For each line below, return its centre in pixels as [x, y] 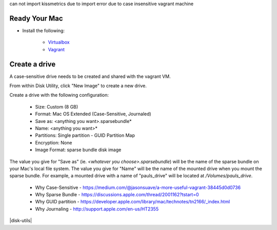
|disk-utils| [21, 221]
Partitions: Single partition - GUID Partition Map [85, 135]
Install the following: [44, 30]
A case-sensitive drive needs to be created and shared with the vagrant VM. [90, 76]
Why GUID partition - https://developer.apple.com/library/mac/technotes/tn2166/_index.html [133, 202]
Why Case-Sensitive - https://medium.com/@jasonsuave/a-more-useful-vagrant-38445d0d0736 [138, 187]
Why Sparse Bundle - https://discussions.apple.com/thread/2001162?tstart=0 [117, 195]
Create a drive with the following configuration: [59, 95]
